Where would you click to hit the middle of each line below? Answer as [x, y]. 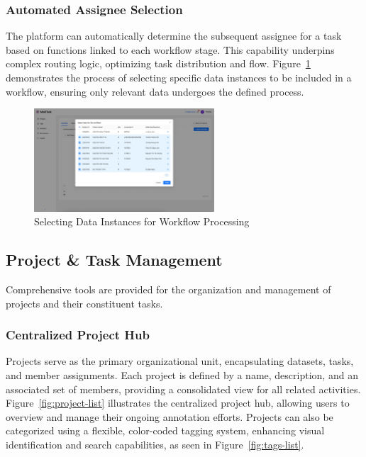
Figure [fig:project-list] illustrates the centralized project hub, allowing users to [178, 403]
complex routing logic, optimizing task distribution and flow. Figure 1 [158, 63]
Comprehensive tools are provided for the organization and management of [168, 289]
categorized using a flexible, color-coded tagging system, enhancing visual [165, 430]
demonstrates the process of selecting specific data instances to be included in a [179, 77]
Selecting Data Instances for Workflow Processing [142, 221]
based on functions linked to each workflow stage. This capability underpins [170, 49]
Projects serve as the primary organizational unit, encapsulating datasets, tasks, [180, 361]
